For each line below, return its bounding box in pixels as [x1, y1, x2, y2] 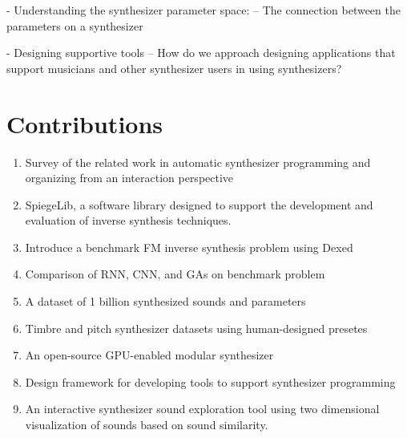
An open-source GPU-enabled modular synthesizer [25, 347, 274, 363]
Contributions [6, 107, 163, 140]
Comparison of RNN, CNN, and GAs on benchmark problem [25, 266, 325, 282]
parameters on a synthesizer [6, 17, 143, 34]
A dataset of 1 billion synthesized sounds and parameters [25, 293, 306, 310]
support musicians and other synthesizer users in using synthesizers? [6, 59, 342, 76]
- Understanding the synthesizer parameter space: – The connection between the [6, 2, 401, 18]
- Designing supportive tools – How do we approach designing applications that [6, 44, 396, 61]
